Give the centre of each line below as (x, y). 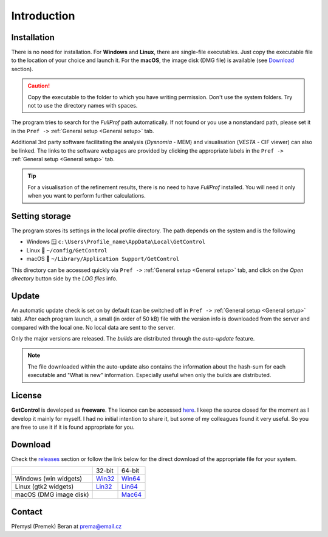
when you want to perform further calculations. (87, 196)
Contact (27, 512)
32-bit (104, 471)
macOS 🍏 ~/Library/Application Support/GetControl (103, 259)
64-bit (131, 471)
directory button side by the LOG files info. (64, 279)
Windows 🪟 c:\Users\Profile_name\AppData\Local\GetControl (116, 242)
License (26, 396)
